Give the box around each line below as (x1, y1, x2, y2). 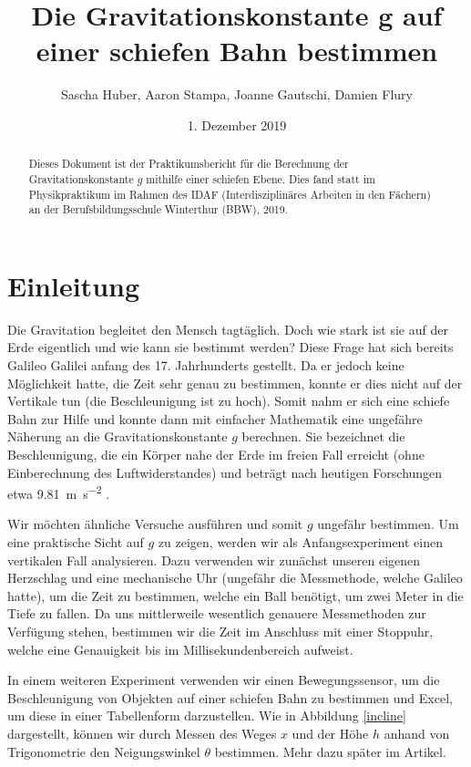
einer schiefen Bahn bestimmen (36, 32, 438, 69)
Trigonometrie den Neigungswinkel (7, 741, 200, 761)
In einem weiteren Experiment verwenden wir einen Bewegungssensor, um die (7, 670, 440, 689)
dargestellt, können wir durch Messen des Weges (7, 723, 277, 742)
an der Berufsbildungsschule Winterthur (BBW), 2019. (28, 202, 289, 217)
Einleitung (7, 266, 140, 304)
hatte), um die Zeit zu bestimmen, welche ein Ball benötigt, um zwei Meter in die (7, 586, 464, 605)
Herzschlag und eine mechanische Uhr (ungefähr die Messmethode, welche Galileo (7, 568, 463, 587)
